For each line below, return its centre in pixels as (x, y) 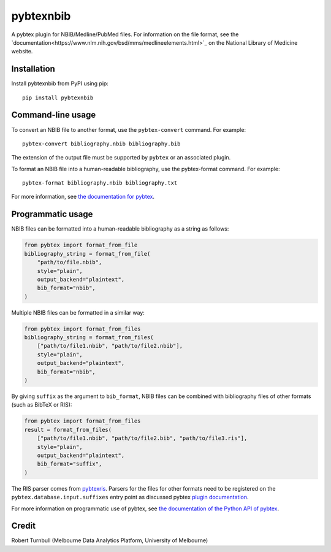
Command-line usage (54, 115)
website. (22, 52)
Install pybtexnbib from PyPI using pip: (60, 83)
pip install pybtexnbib (58, 98)
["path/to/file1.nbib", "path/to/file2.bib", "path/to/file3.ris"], (142, 438)
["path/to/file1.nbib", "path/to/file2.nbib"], (110, 346)
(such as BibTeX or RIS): (42, 405)
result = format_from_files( (68, 430)
